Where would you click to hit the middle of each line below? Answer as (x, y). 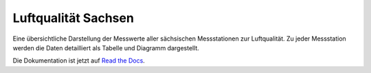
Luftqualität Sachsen (73, 18)
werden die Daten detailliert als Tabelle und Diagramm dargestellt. (106, 48)
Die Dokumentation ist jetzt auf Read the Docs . (79, 61)
